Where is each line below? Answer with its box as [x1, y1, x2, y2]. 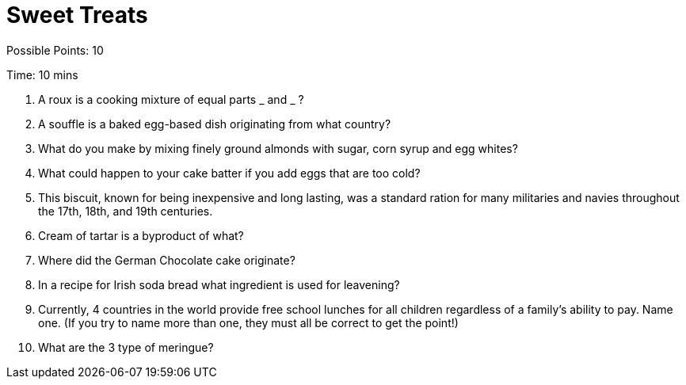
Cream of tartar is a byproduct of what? [38, 228, 244, 242]
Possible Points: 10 [6, 43, 104, 57]
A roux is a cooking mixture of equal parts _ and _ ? [38, 92, 304, 106]
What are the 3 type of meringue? [38, 340, 214, 354]
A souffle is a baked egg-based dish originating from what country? [38, 116, 391, 131]
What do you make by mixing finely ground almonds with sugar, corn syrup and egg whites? [38, 141, 518, 155]
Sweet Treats [6, 2, 148, 29]
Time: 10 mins [6, 67, 78, 82]
